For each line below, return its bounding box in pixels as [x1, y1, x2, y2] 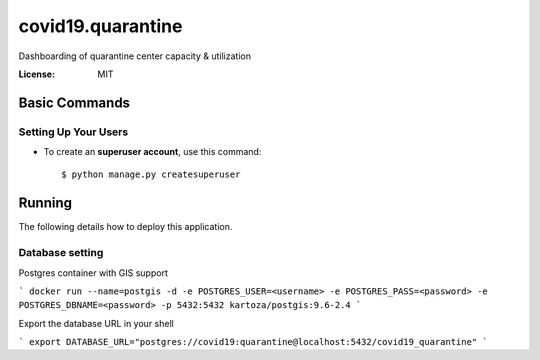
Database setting [18, 246, 104, 260]
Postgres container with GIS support [18, 266, 169, 279]
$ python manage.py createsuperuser [61, 169, 241, 180]
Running [18, 195, 73, 212]
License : [18, 68, 55, 80]
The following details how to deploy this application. [18, 221, 233, 233]
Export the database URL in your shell [18, 317, 174, 329]
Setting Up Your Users [18, 125, 129, 139]
